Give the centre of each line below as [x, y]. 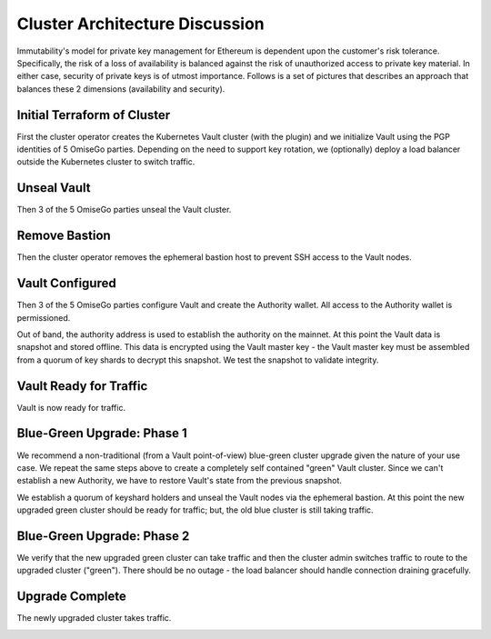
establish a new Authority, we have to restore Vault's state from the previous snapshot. [180, 481]
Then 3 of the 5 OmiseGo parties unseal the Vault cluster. [124, 210]
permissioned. [44, 317]
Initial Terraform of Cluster [94, 115]
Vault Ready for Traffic [82, 386]
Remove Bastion [64, 236]
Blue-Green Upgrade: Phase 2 [103, 536]
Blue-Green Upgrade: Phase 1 [102, 433]
